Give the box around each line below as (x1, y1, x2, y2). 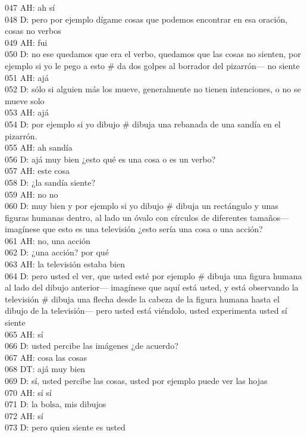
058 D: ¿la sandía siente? (5, 176, 95, 188)
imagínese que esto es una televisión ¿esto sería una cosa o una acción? (5, 223, 263, 235)
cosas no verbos (5, 24, 61, 37)
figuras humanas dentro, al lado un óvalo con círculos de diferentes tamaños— (5, 211, 289, 223)
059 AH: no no (5, 188, 58, 200)
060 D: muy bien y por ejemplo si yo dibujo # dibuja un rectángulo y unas (5, 199, 278, 212)
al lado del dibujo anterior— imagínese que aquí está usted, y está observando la (5, 281, 299, 294)
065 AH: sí (5, 327, 43, 340)
